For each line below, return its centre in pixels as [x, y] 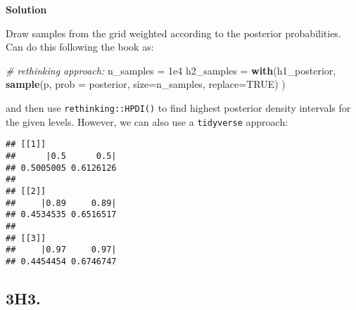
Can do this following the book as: [80, 47]
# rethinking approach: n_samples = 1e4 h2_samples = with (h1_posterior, [171, 70]
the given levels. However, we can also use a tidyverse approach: [147, 121]
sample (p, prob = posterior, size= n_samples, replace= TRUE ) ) [146, 84]
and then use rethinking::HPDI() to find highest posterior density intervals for [178, 107]
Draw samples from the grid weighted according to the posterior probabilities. [173, 33]
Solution [26, 9]
